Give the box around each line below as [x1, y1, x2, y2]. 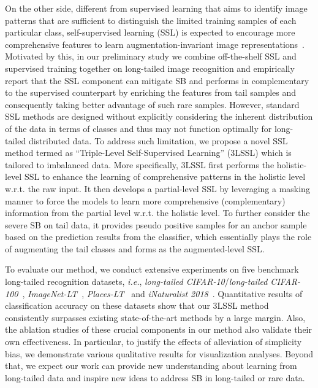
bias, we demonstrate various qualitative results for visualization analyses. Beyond [5, 347, 314, 360]
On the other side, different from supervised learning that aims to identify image [5, 2, 308, 14]
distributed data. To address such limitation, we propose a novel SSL [28, 134, 288, 147]
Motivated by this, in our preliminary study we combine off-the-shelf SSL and [5, 50, 297, 63]
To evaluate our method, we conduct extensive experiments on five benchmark [5, 263, 299, 276]
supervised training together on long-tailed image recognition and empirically [5, 61, 295, 74]
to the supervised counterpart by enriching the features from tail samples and [5, 86, 297, 99]
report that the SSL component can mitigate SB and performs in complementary [5, 74, 309, 87]
